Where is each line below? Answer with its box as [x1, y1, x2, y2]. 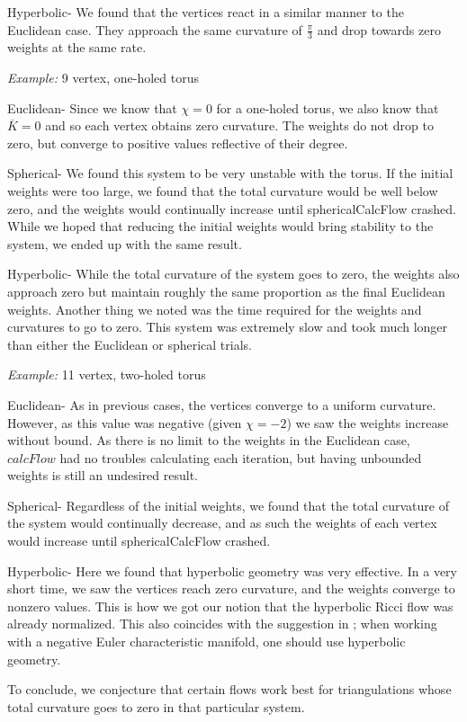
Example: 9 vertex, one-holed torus [7, 68, 199, 87]
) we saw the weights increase [286, 413, 449, 432]
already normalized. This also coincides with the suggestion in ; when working [7, 614, 437, 633]
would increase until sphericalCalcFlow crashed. [7, 531, 271, 550]
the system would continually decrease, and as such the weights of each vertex [7, 513, 437, 532]
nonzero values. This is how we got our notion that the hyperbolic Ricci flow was [7, 596, 454, 615]
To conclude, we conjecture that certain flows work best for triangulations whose [7, 680, 452, 699]
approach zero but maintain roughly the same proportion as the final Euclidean [7, 281, 445, 300]
